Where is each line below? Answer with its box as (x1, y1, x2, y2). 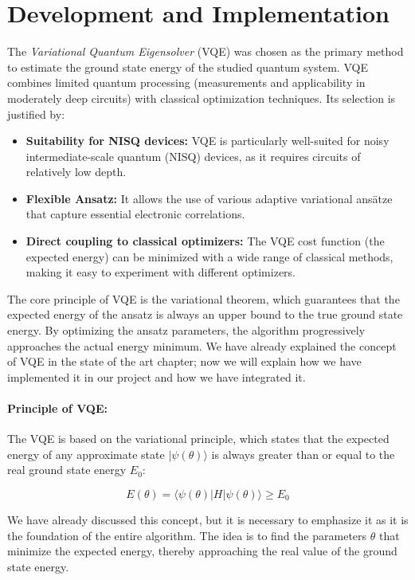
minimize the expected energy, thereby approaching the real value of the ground (7, 543, 397, 559)
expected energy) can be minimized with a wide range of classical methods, (25, 248, 393, 265)
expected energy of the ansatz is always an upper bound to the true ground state (7, 306, 403, 323)
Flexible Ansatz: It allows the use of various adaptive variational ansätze (25, 190, 393, 206)
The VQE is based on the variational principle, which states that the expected (7, 430, 390, 447)
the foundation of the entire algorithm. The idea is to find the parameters (7, 527, 367, 543)
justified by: (7, 105, 65, 122)
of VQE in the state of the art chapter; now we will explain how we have (7, 353, 362, 370)
